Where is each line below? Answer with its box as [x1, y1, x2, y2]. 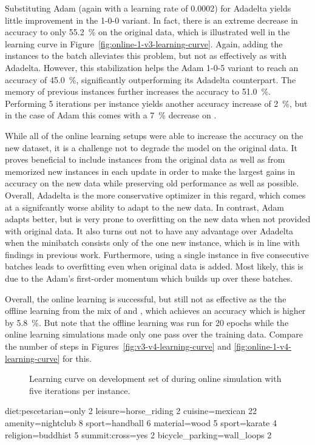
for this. [62, 352, 92, 364]
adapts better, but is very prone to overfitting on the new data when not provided [5, 212, 311, 225]
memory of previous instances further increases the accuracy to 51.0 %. [5, 85, 271, 98]
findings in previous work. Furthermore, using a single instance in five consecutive [5, 248, 309, 260]
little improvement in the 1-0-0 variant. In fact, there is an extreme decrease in [5, 13, 298, 26]
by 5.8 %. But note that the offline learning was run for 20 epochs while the [5, 316, 289, 328]
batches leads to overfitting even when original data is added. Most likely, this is [5, 260, 303, 273]
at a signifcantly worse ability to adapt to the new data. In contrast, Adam [5, 200, 284, 213]
